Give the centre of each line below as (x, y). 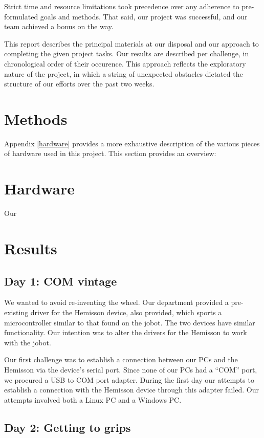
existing (16, 312)
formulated (21, 16)
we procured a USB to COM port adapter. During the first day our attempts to (129, 379)
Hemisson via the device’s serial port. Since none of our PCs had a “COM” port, (131, 369)
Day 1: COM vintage (61, 281)
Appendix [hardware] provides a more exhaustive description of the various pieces (132, 143)
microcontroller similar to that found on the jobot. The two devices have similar (130, 322)
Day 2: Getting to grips (68, 427)
